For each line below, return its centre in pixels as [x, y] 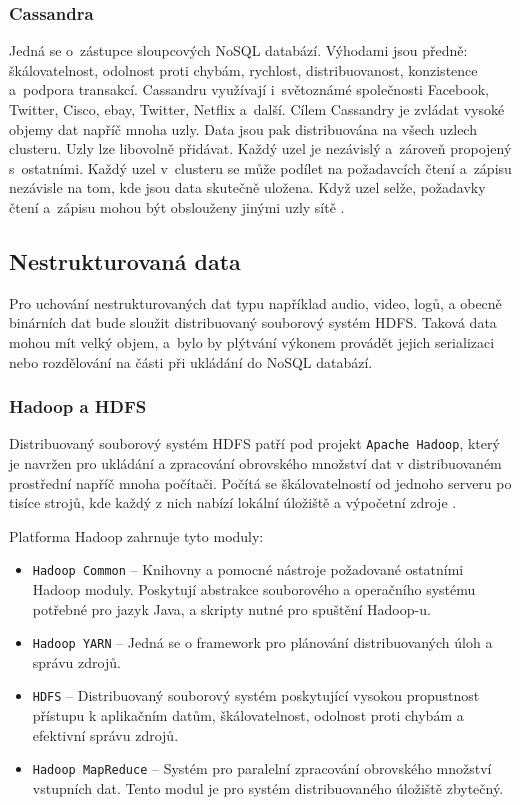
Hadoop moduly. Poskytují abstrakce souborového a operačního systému [254, 589]
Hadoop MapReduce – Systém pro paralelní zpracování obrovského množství [262, 768]
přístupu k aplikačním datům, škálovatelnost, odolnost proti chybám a [248, 715]
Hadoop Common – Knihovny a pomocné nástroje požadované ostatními [248, 569]
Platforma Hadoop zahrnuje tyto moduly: [136, 535]
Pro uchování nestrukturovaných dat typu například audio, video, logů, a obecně [255, 302]
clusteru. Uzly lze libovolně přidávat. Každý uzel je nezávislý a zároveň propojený [260, 148]
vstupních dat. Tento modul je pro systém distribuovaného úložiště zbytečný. [268, 787]
